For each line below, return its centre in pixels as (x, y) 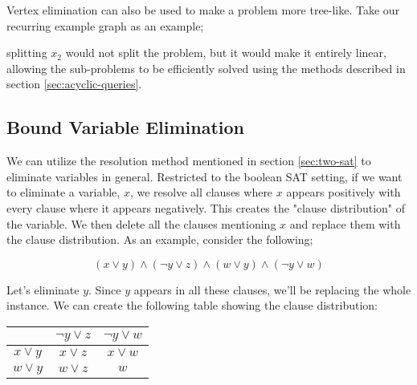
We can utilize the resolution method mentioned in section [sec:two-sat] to (189, 161)
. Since (105, 289)
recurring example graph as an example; (105, 25)
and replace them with (345, 223)
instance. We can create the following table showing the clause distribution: (192, 305)
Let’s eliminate (43, 289)
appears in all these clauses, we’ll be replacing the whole (272, 289)
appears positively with (343, 192)
